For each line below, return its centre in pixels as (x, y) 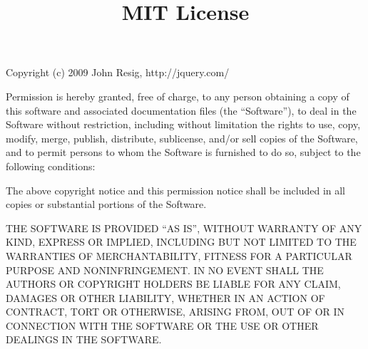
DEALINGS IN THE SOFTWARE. (84, 339)
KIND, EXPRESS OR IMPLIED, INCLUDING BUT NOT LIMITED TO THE (181, 242)
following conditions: (51, 166)
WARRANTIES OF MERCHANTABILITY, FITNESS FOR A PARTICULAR (179, 255)
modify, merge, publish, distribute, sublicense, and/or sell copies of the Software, (182, 138)
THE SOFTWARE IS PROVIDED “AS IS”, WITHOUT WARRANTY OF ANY (184, 228)
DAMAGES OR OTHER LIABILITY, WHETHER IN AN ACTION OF (165, 297)
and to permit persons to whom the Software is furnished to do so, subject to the (183, 152)
